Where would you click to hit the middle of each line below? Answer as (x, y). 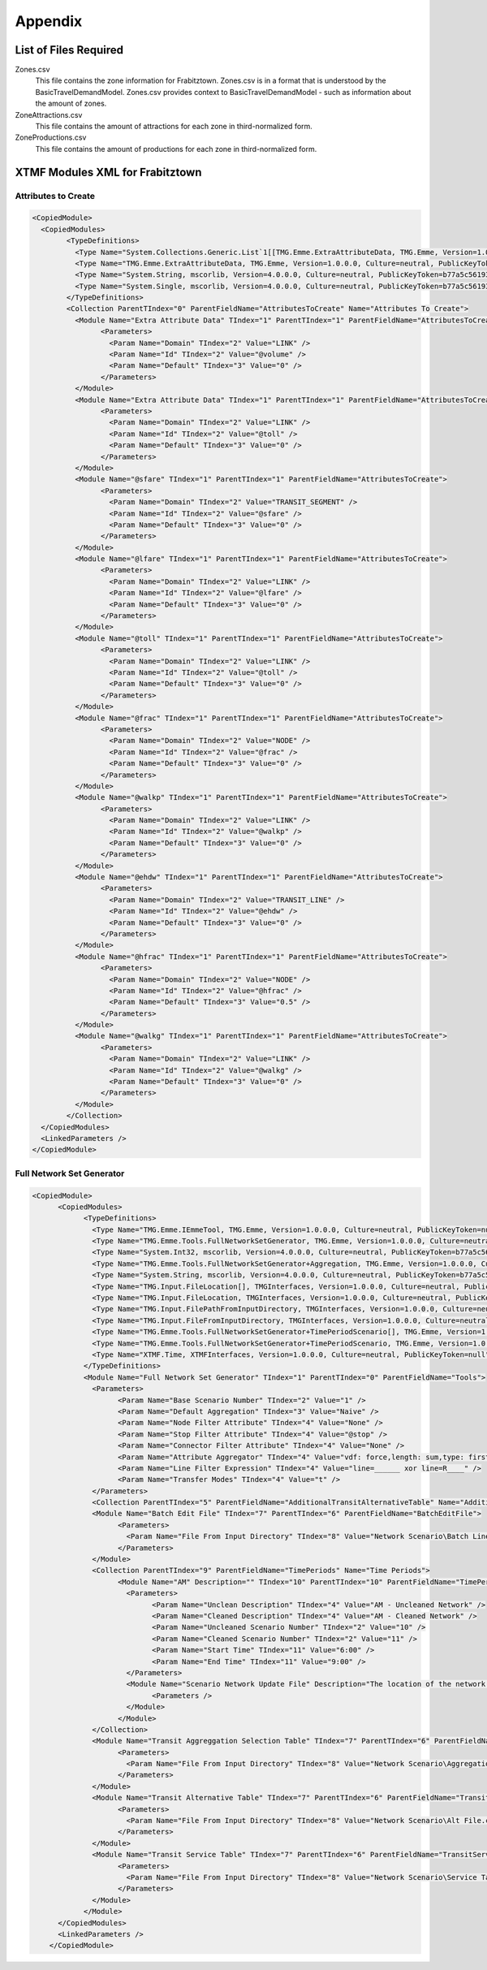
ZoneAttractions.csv (49, 114)
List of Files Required (69, 50)
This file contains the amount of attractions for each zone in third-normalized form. (174, 127)
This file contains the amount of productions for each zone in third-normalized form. (176, 149)
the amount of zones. (71, 104)
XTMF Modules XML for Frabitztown (108, 172)
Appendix (49, 21)
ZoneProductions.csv (51, 137)
